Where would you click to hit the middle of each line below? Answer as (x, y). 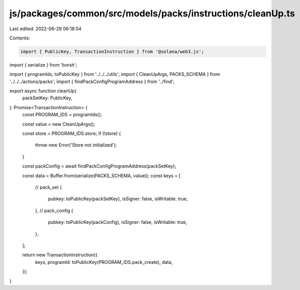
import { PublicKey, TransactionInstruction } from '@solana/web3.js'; (112, 51)
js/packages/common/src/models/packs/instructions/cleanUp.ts (152, 13)
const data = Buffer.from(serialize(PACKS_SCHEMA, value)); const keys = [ (102, 175)
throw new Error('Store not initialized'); (76, 145)
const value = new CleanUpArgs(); (59, 124)
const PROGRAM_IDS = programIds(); (62, 115)
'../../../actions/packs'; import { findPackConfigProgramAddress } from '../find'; (92, 81)
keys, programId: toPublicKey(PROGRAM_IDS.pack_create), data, (104, 262)
